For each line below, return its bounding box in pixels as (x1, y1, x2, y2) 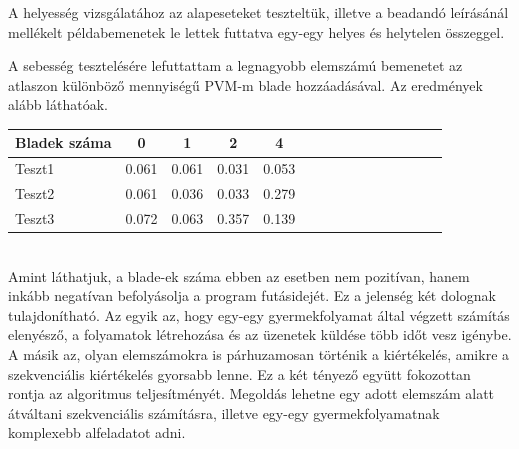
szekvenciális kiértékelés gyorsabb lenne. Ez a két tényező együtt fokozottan (8, 363, 471, 384)
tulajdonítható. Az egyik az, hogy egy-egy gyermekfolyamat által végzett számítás (8, 304, 510, 325)
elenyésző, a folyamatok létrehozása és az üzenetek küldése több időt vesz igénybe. (8, 324, 512, 345)
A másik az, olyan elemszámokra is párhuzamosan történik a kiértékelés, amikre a (8, 344, 510, 365)
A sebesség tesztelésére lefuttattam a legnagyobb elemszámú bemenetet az (8, 55, 463, 76)
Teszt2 (15, 183, 55, 204)
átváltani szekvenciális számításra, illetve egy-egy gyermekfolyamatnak (8, 402, 440, 423)
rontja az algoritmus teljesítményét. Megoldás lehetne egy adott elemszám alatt (8, 383, 495, 404)
